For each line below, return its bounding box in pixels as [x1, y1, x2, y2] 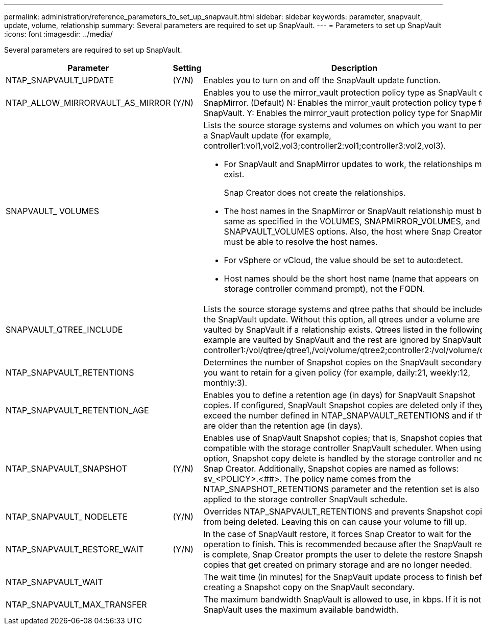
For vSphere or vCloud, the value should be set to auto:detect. [224, 255, 463, 265]
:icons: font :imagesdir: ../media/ [4, 30, 113, 38]
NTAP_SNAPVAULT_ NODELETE [6, 511, 128, 522]
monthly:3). [203, 378, 248, 388]
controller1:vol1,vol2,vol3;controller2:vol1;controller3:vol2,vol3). [203, 141, 446, 151]
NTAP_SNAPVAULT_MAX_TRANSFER [6, 599, 147, 610]
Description [331, 63, 378, 73]
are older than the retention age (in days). [203, 421, 363, 431]
